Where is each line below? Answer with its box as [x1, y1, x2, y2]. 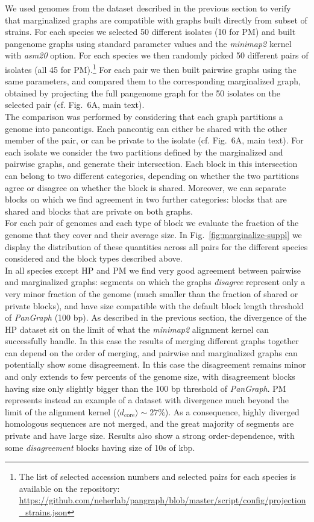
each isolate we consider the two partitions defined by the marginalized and [5, 145, 283, 158]
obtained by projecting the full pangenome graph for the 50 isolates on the [5, 86, 280, 99]
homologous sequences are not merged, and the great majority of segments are [5, 417, 294, 430]
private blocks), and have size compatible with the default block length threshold [5, 299, 304, 312]
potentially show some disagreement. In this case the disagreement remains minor [5, 358, 306, 371]
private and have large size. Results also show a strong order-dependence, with [5, 429, 295, 442]
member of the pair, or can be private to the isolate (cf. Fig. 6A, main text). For [5, 134, 304, 146]
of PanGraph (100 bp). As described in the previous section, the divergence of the [5, 311, 307, 324]
